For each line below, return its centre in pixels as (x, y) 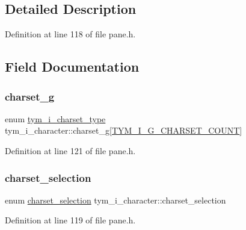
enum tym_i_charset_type (55, 118)
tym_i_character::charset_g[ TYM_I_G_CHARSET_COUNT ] (124, 130)
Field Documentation (72, 67)
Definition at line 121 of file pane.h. (70, 150)
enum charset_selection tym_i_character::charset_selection (115, 200)
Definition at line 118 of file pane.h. (70, 34)
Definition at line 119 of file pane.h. (70, 220)
